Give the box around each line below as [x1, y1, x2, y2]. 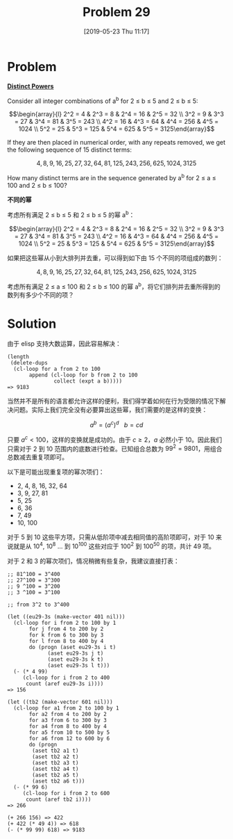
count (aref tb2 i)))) [25, 796, 92, 803]
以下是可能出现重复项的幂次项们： [7, 468, 105, 477]
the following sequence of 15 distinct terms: [7, 145, 132, 154]
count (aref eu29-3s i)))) [25, 680, 104, 687]
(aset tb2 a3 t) [32, 759, 79, 766]
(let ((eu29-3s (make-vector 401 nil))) [7, 613, 126, 620]
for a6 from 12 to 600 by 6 [28, 735, 110, 742]
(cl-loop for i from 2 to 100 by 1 [13, 619, 116, 626]
